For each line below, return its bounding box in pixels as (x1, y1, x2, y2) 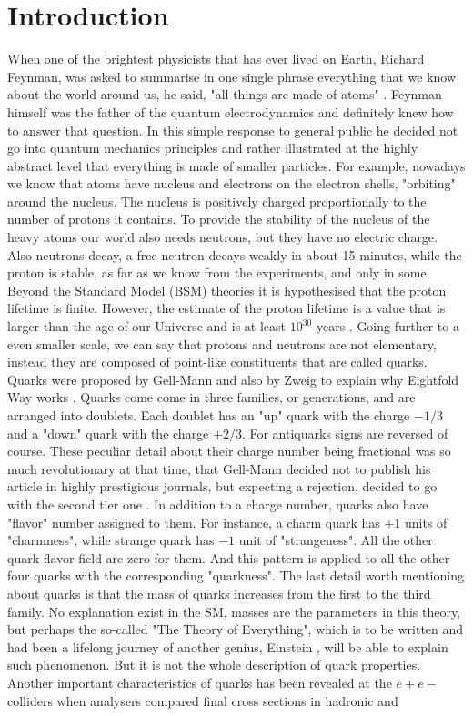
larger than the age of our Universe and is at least (7, 317, 287, 336)
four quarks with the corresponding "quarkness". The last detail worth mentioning (7, 566, 464, 585)
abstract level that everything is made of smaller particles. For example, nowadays (7, 156, 466, 175)
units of (405, 512, 448, 531)
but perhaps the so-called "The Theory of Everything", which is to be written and (7, 620, 464, 639)
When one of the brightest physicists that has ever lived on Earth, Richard (7, 49, 425, 68)
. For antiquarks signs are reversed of (241, 423, 448, 442)
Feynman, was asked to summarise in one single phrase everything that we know (7, 66, 457, 86)
